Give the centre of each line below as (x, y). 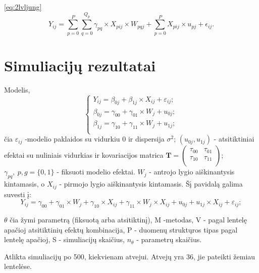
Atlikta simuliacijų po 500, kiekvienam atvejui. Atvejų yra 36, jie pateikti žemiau (130, 256)
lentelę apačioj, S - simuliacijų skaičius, (65, 239)
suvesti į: (18, 194)
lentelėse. (18, 266)
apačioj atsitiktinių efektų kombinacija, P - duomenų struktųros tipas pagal (121, 229)
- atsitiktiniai (234, 139)
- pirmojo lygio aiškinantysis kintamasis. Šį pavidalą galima (151, 184)
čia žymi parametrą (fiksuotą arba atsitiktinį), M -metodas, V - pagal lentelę (128, 220)
